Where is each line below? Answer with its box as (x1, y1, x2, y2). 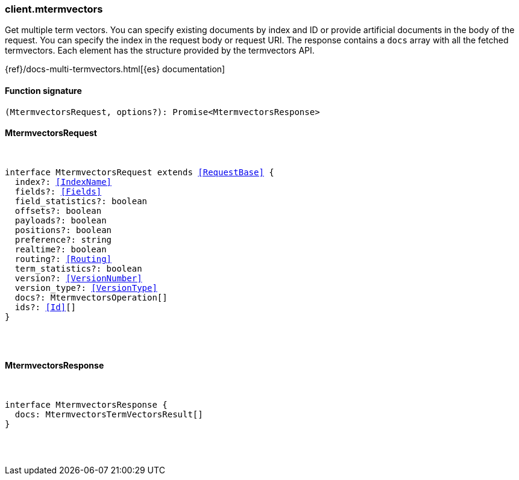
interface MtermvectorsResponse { (5, 400, 168, 410)
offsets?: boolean (14, 205, 102, 216)
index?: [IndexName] (14, 176, 112, 187)
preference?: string (14, 234, 112, 245)
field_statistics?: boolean (14, 196, 148, 206)
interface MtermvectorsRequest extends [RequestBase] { (5, 167, 274, 177)
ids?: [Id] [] (14, 302, 77, 312)
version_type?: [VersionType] (14, 282, 157, 293)
